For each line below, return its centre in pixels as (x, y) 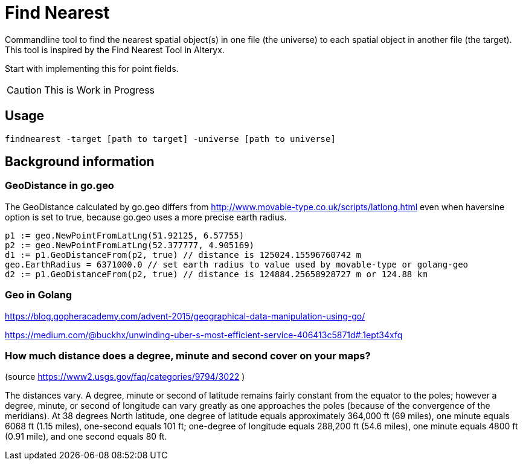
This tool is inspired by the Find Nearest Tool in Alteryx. (115, 50)
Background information (80, 162)
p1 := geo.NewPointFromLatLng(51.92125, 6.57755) (125, 235)
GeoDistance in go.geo (59, 186)
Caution (24, 90)
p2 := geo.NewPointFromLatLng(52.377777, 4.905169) (130, 245)
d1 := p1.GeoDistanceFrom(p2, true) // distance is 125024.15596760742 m (183, 255)
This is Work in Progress (100, 90)
